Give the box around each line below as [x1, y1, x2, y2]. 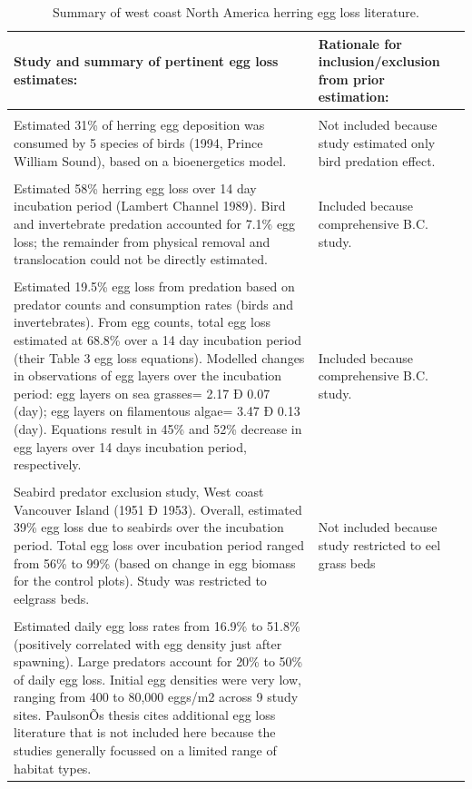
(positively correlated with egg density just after [14, 634, 282, 653]
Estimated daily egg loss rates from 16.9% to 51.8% [14, 616, 300, 635]
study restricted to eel [318, 536, 441, 555]
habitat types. [14, 758, 92, 777]
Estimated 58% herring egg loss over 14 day [14, 178, 257, 197]
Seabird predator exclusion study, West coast [14, 482, 264, 501]
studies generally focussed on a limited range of [14, 741, 277, 760]
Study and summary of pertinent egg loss [14, 52, 279, 71]
